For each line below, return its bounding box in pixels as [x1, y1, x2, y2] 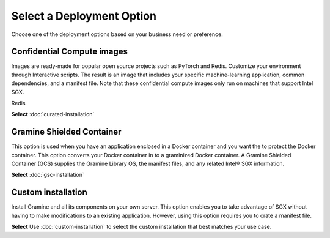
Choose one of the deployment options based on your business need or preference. [11, 31, 223, 38]
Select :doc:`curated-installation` [11, 111, 95, 118]
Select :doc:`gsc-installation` [11, 171, 85, 179]
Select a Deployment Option [11, 9, 157, 23]
